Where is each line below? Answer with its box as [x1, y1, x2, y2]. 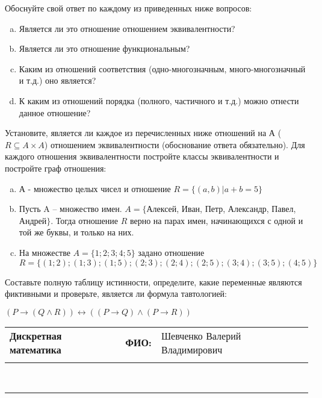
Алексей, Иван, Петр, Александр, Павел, [146, 202, 296, 215]
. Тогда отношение [51, 214, 118, 226]
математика [10, 342, 61, 356]
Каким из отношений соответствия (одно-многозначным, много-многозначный [19, 62, 306, 75]
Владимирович [161, 342, 223, 356]
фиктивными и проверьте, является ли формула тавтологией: [5, 287, 227, 300]
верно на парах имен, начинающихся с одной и [129, 214, 303, 226]
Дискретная [10, 328, 62, 343]
